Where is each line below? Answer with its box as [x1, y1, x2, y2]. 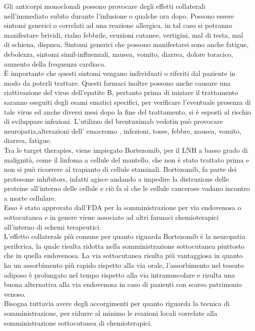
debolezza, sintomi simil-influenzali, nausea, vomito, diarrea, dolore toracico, [4, 48, 233, 59]
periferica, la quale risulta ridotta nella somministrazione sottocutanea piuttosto [4, 240, 245, 251]
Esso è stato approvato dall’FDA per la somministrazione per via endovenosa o [4, 202, 241, 213]
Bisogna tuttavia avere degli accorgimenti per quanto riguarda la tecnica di [4, 298, 230, 308]
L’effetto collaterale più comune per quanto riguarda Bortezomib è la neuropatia [4, 231, 246, 241]
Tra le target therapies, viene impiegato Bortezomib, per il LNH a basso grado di [4, 144, 248, 155]
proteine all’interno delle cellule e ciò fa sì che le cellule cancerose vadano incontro [4, 183, 250, 193]
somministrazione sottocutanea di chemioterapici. [4, 317, 153, 328]
